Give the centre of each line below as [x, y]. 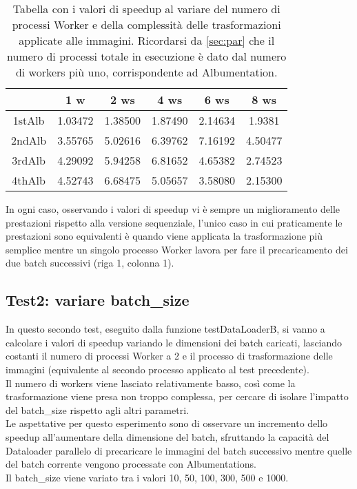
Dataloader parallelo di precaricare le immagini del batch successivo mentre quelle [179, 450]
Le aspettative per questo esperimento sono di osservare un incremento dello [167, 423]
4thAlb [29, 180]
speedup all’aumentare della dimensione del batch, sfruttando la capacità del [167, 436]
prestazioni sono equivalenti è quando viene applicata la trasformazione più [164, 236]
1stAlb [29, 120]
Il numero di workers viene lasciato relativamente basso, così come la [151, 383]
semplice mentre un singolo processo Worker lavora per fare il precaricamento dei [177, 249]
